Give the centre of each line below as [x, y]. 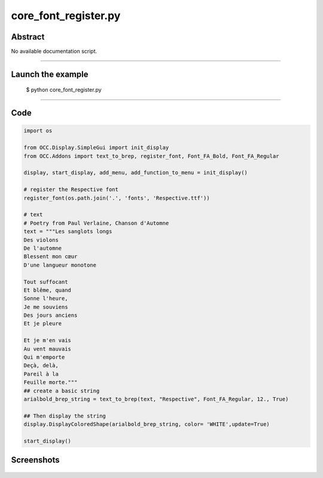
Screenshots [35, 460]
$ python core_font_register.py [64, 90]
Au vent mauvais [48, 349]
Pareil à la [41, 374]
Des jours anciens [51, 315]
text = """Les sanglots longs [68, 232]
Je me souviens [46, 307]
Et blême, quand [48, 290]
